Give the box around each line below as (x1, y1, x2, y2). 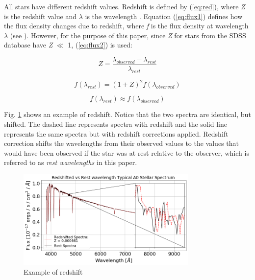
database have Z (4, 40, 53, 50)
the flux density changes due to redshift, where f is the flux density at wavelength (4, 21, 249, 31)
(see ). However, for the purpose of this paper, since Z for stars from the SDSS (10, 30, 246, 40)
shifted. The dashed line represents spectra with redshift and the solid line (4, 118, 227, 129)
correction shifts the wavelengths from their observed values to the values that (4, 138, 239, 148)
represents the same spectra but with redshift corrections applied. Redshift (4, 128, 229, 139)
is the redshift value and (4, 11, 76, 21)
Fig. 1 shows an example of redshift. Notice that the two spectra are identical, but (4, 109, 251, 119)
